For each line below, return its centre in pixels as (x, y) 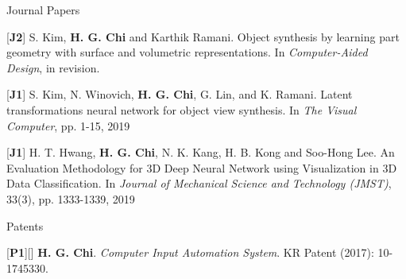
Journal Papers (43, 10)
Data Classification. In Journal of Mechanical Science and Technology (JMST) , (199, 183)
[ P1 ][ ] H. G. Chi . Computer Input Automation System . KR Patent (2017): (190, 252)
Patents (25, 225)
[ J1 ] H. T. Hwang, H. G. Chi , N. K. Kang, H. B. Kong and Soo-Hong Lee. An (201, 152)
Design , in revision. (53, 67)
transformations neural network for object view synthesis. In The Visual (182, 109)
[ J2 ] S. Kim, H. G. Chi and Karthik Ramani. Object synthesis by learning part (203, 36)
